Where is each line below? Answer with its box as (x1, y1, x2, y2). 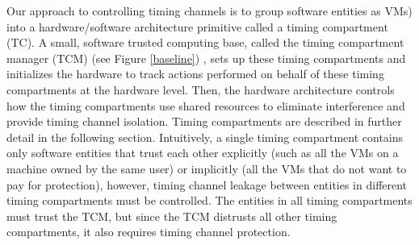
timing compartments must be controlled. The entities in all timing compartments (6, 192, 413, 209)
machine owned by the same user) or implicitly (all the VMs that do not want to (6, 160, 407, 176)
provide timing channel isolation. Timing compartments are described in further (6, 113, 402, 130)
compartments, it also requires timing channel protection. (6, 223, 291, 240)
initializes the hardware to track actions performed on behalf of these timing (6, 65, 384, 82)
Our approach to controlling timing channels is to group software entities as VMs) (6, 2, 413, 19)
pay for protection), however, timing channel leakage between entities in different (6, 176, 408, 193)
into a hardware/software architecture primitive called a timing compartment (6, 18, 388, 35)
